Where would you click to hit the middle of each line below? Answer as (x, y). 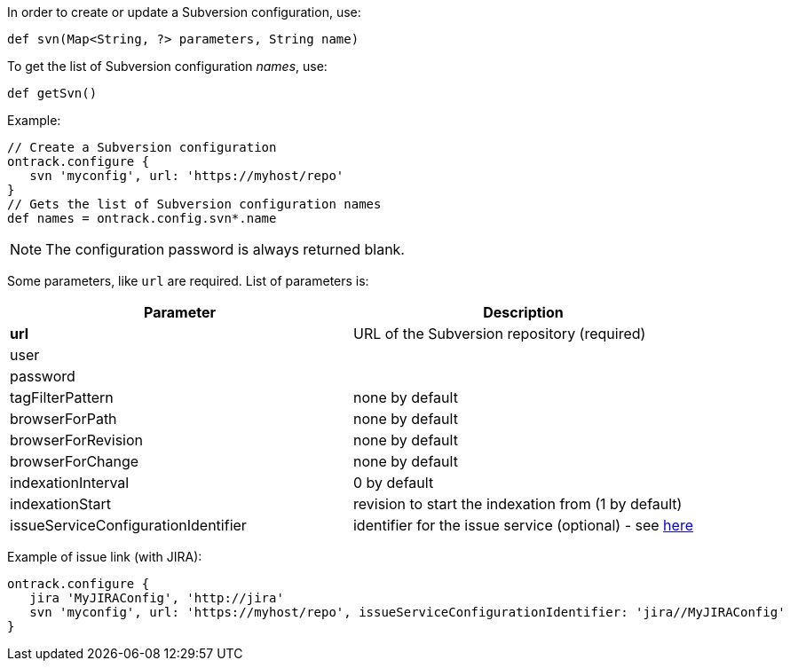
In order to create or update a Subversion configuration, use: (184, 12)
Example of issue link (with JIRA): (105, 557)
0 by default (393, 483)
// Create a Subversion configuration (142, 147)
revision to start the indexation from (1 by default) (517, 504)
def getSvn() (52, 93)
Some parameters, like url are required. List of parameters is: (188, 281)
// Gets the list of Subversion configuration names (194, 204)
